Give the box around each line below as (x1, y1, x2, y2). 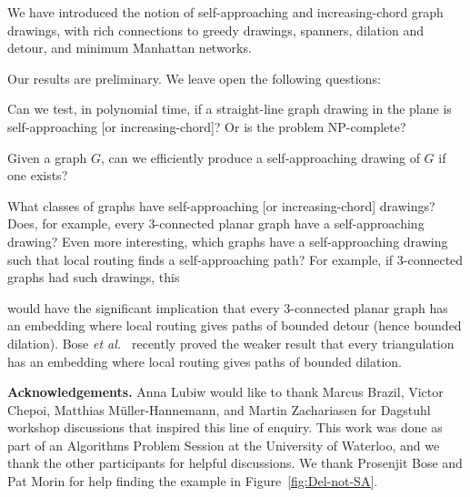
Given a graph (7, 147, 87, 167)
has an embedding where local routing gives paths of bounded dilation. (7, 351, 402, 370)
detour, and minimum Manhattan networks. (7, 38, 252, 57)
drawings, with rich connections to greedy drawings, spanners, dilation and (7, 20, 424, 39)
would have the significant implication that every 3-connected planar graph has (7, 298, 448, 317)
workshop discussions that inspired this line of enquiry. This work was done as (7, 418, 443, 437)
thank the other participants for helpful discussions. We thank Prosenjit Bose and (7, 453, 463, 472)
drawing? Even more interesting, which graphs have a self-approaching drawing (7, 231, 448, 250)
